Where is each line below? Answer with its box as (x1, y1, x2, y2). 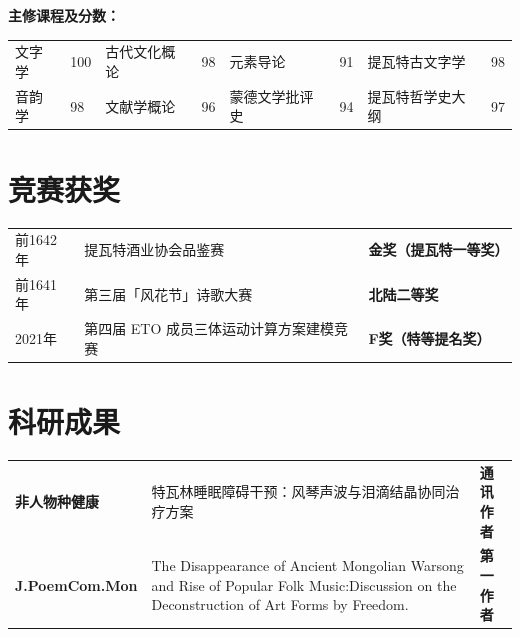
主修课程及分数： (8, 5, 120, 25)
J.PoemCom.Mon (15, 574, 138, 595)
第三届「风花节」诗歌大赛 (84, 283, 253, 304)
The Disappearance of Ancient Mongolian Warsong (151, 555, 464, 576)
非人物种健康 (15, 491, 99, 512)
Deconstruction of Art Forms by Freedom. (151, 594, 409, 615)
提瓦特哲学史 (367, 85, 452, 106)
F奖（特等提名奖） (368, 328, 491, 349)
